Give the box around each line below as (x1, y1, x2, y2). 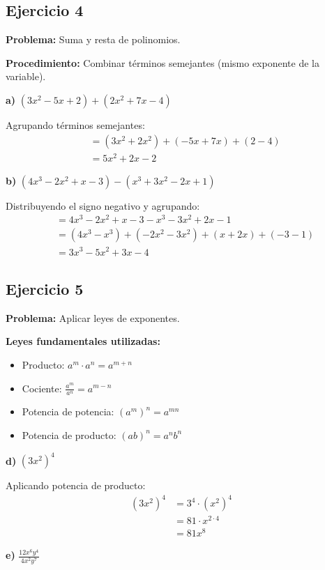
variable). (6, 69, 46, 84)
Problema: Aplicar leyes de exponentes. (6, 310, 180, 325)
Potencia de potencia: (22, 404, 114, 419)
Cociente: (22, 380, 62, 395)
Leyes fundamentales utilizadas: (6, 334, 160, 348)
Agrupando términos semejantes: (6, 117, 145, 132)
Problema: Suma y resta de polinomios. (6, 32, 181, 47)
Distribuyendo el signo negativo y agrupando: (6, 198, 200, 213)
